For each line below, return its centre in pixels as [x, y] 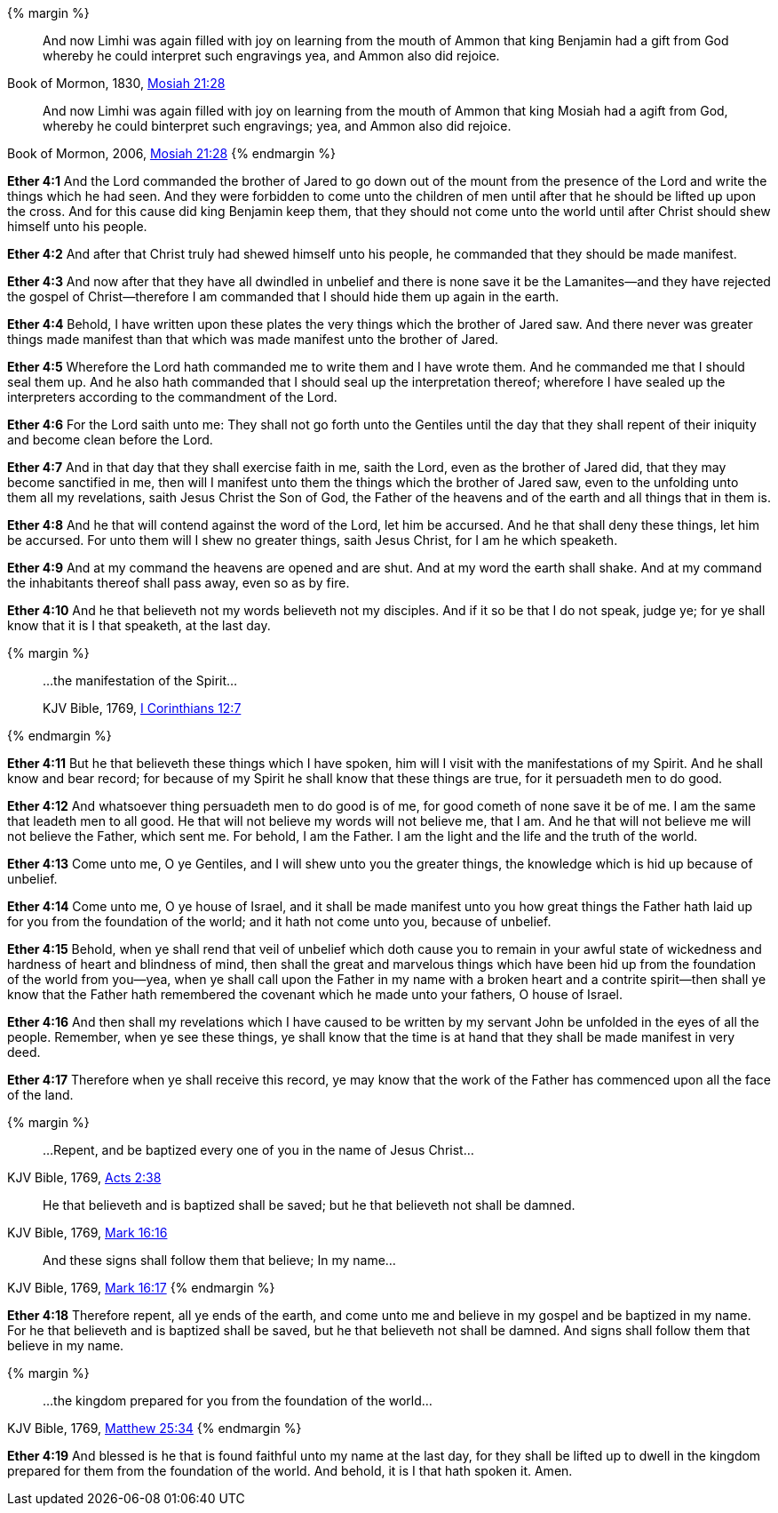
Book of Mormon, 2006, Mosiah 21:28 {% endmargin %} [171, 153]
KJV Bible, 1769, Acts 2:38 [84, 1177]
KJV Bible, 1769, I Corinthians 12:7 [142, 708]
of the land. [40, 1095]
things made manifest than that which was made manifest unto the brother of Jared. [253, 339]
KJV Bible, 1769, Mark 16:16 [87, 1233]
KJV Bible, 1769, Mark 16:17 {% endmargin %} [141, 1288]
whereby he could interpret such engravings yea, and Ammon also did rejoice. [271, 56]
